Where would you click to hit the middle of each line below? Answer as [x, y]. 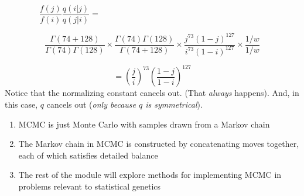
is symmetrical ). [174, 104]
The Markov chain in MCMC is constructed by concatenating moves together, [159, 144]
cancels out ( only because [91, 104]
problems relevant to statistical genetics [90, 186]
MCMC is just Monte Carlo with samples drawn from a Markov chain [144, 124]
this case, [21, 104]
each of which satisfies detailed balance [88, 155]
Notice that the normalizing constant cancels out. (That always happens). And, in [152, 93]
